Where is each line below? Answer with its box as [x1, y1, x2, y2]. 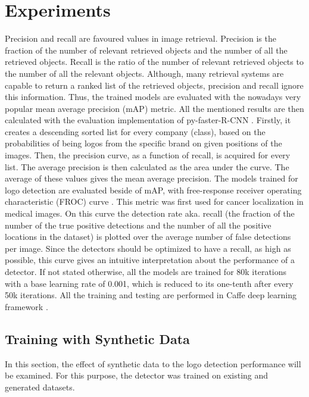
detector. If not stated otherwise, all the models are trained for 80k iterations [5, 265, 287, 277]
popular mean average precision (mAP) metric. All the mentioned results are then [5, 102, 304, 114]
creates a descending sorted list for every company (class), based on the [5, 125, 266, 137]
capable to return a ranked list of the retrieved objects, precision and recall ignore [5, 79, 304, 91]
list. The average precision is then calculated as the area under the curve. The [5, 160, 289, 173]
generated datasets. [5, 380, 75, 393]
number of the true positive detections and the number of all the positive [5, 218, 271, 231]
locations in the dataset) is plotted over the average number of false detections [5, 230, 291, 243]
